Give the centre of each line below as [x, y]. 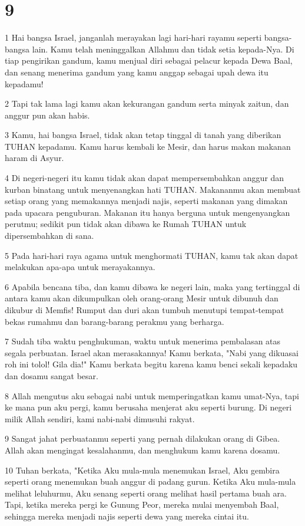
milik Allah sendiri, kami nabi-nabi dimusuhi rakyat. [100, 418]
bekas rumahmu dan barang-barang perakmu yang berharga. [115, 321]
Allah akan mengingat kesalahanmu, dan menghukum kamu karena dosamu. [142, 450]
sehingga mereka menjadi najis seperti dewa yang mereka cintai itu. [127, 516]
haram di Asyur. [34, 158]
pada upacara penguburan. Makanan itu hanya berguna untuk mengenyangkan [147, 212]
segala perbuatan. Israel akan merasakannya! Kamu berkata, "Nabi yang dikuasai [152, 352]
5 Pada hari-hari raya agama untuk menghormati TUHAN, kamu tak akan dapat [152, 255]
